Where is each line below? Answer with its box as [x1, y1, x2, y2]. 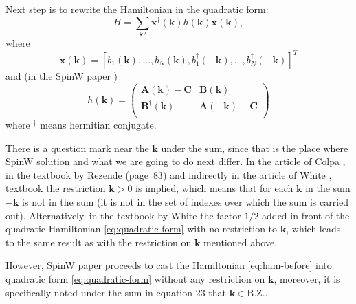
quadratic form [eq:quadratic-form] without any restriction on [5, 271, 265, 285]
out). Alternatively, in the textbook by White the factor [5, 208, 241, 222]
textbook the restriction [5, 181, 106, 195]
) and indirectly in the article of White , [162, 167, 332, 182]
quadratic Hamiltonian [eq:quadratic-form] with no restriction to [5, 221, 278, 236]
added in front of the [262, 208, 350, 222]
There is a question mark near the [5, 140, 149, 155]
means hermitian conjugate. [40, 117, 157, 131]
